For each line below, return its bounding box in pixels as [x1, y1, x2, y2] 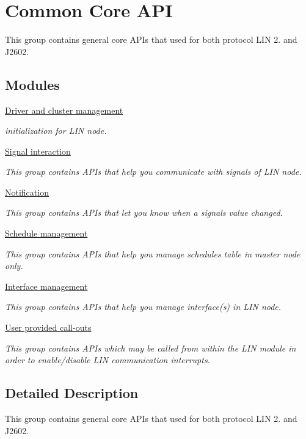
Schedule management [5, 227, 88, 240]
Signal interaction [5, 144, 71, 157]
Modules [5, 75, 60, 94]
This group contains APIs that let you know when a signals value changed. [5, 206, 283, 219]
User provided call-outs [5, 321, 92, 334]
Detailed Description [5, 383, 139, 402]
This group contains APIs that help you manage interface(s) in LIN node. [5, 300, 282, 313]
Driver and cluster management [5, 103, 123, 116]
